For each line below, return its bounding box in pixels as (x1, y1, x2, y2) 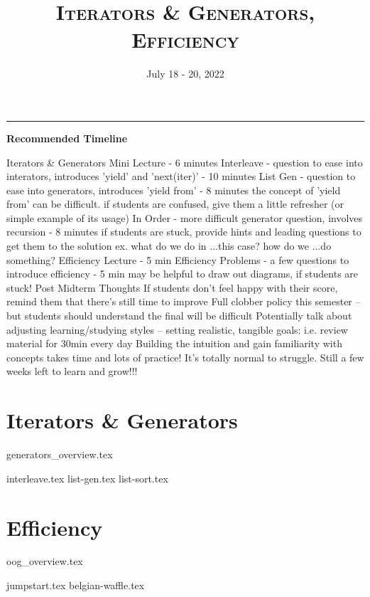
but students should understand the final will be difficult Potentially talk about (6, 308, 352, 323)
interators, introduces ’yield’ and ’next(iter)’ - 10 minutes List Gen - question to (6, 169, 356, 184)
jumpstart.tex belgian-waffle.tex (6, 578, 145, 593)
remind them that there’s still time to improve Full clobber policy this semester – (6, 294, 361, 309)
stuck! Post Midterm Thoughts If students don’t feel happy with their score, (6, 280, 338, 295)
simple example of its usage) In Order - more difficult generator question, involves (6, 210, 363, 225)
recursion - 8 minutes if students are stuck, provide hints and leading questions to (6, 224, 361, 239)
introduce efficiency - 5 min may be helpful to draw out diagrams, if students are (6, 266, 359, 281)
